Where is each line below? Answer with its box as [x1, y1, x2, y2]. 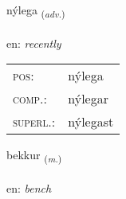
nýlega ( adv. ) [6, 2, 65, 20]
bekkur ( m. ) [6, 146, 62, 166]
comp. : [13, 89, 47, 108]
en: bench [6, 180, 52, 197]
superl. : [13, 112, 56, 131]
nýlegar [68, 89, 108, 108]
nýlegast [68, 112, 114, 131]
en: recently [6, 34, 61, 51]
